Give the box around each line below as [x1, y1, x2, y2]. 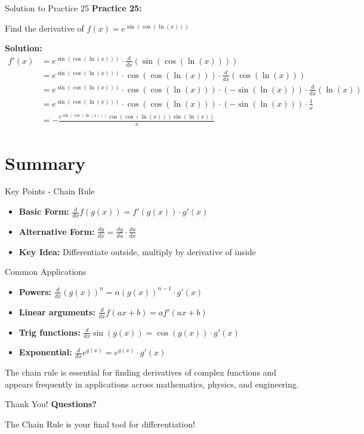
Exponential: [18, 346, 72, 358]
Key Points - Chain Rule [5, 185, 95, 197]
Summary [5, 150, 86, 175]
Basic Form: [18, 205, 69, 218]
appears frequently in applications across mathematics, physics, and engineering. [5, 377, 299, 390]
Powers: [18, 285, 51, 297]
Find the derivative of [5, 21, 84, 34]
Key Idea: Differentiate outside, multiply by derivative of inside [18, 245, 256, 258]
